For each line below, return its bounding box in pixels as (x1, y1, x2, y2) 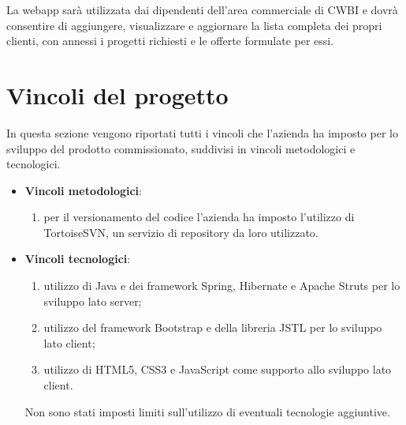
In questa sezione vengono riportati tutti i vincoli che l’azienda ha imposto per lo (6, 124, 398, 141)
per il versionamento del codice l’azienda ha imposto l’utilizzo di (43, 209, 355, 225)
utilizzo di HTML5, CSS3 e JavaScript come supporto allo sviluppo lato (43, 361, 392, 378)
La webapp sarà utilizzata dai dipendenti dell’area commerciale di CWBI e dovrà (6, 2, 398, 17)
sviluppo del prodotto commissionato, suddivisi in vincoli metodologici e (6, 140, 356, 156)
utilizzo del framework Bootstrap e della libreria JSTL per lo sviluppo (43, 319, 382, 336)
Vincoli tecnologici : (24, 250, 131, 267)
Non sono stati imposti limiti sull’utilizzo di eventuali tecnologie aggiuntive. (24, 403, 390, 419)
